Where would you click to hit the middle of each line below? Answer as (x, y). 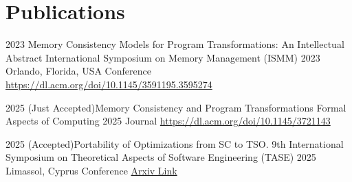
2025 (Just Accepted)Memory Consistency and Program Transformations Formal (176, 107)
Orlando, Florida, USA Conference (78, 71)
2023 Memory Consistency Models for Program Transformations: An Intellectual (175, 44)
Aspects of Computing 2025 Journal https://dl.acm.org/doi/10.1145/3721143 (168, 121)
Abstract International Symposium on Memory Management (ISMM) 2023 (163, 57)
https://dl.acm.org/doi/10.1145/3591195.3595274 (109, 84)
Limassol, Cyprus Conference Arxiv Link (91, 170)
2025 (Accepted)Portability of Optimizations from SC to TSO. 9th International (175, 143)
